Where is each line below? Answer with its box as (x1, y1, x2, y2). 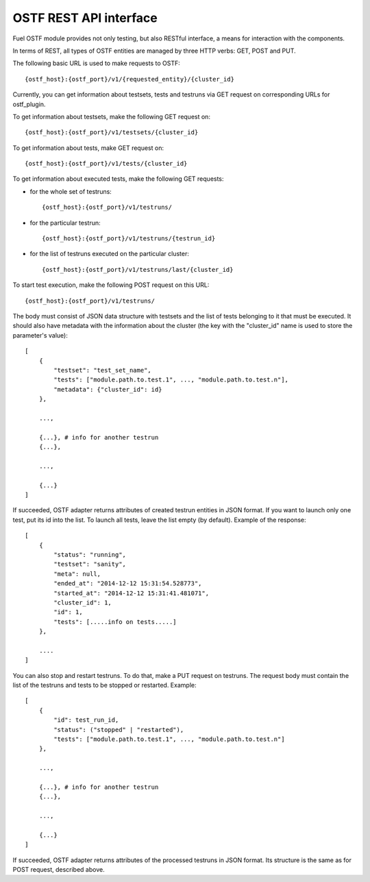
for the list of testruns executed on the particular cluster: (29, 250, 190, 258)
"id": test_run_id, (53, 716, 119, 724)
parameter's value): (12, 331, 69, 339)
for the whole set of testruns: (29, 187, 112, 195)
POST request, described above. (12, 866, 106, 874)
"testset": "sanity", (53, 560, 127, 568)
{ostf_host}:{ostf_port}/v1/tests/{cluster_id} (25, 160, 188, 168)
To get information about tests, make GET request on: (12, 144, 164, 152)
